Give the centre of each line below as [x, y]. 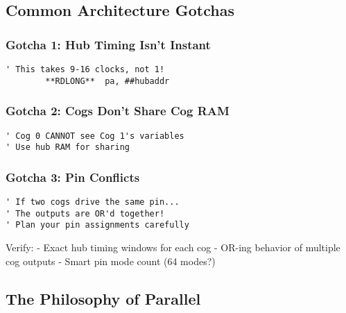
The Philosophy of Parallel [103, 298]
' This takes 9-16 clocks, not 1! [85, 69]
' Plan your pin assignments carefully [97, 225]
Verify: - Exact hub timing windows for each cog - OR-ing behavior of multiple [173, 247]
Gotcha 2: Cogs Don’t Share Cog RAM [118, 111]
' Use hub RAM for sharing [68, 147]
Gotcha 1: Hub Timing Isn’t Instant [108, 44]
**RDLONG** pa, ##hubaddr [107, 81]
